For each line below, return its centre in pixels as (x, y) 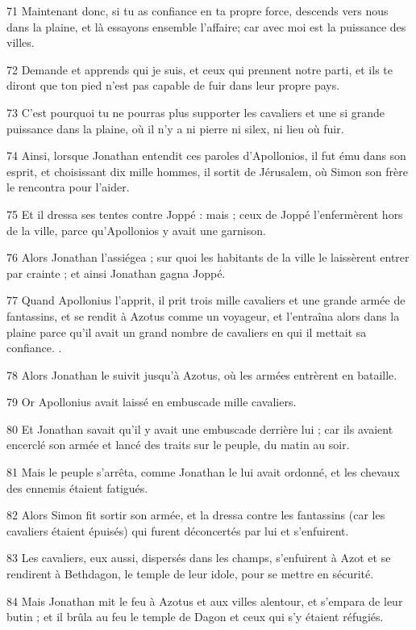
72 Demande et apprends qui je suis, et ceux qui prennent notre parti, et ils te (200, 69)
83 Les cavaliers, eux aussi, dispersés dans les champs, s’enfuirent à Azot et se (199, 558)
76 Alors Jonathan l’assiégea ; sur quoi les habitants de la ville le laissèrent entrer (208, 257)
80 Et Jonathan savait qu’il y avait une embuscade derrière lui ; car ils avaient (200, 428)
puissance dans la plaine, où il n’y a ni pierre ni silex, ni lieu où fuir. (175, 128)
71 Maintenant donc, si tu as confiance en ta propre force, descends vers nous (198, 10)
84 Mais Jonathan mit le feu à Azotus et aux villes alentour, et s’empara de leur (205, 601)
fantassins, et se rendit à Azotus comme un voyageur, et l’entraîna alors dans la (203, 315)
